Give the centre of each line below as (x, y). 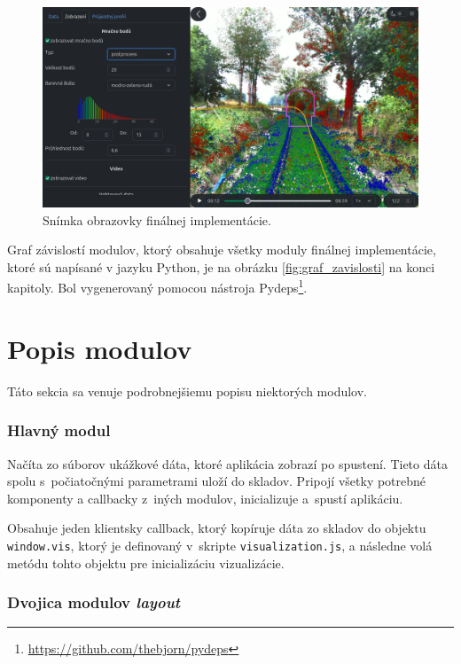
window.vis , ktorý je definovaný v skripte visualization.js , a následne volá (220, 546)
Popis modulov (100, 348)
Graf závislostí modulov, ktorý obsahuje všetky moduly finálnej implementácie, (222, 250)
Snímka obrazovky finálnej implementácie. (157, 219)
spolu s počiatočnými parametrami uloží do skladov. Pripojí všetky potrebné (217, 481)
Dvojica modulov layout (94, 602)
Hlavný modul (59, 430)
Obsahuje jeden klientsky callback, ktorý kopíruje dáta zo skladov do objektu (217, 528)
